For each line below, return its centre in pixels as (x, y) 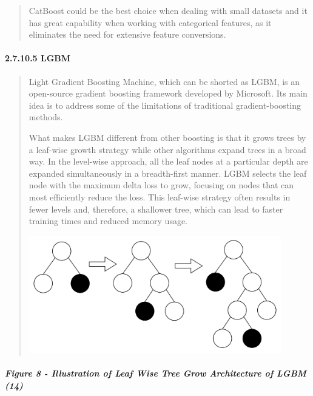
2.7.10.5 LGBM (38, 58)
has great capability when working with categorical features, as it (150, 22)
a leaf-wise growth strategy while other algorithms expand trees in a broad (167, 149)
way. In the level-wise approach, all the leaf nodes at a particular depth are (168, 161)
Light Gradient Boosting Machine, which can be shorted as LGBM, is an (164, 81)
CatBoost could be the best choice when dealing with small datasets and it (168, 10)
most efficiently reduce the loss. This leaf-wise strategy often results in (160, 196)
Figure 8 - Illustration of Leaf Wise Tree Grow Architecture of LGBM (156, 373)
